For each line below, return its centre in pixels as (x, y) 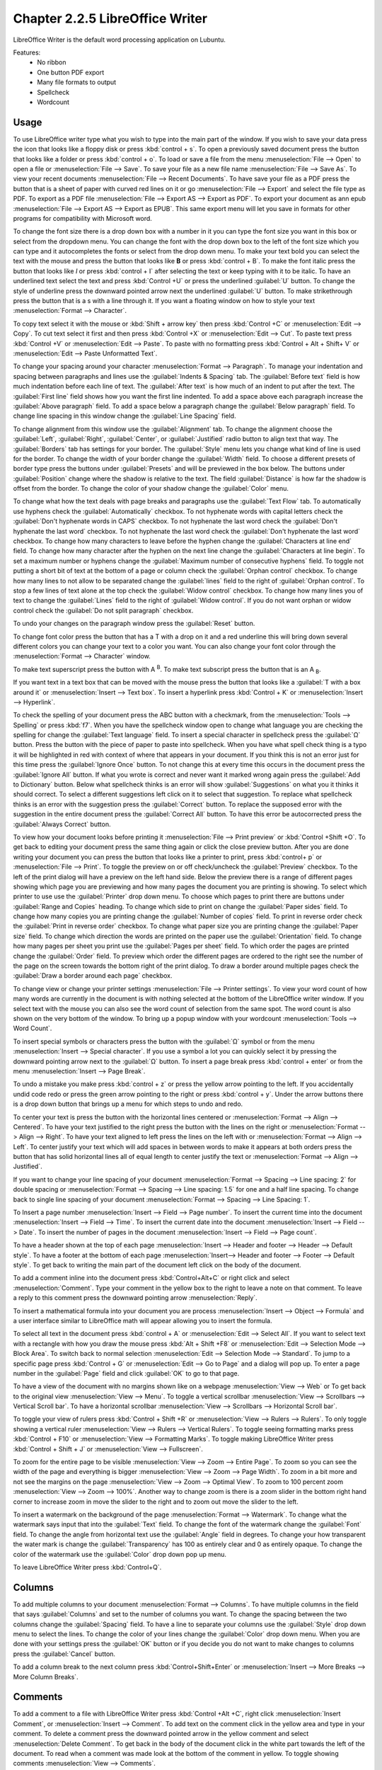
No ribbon (52, 62)
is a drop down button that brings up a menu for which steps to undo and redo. (128, 1104)
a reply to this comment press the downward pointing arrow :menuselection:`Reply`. (135, 1298)
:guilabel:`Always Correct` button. (62, 824)
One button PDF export (71, 72)
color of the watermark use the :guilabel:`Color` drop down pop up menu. (120, 1554)
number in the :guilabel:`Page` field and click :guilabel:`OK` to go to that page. (126, 1373)
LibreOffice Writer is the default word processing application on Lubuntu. (120, 40)
